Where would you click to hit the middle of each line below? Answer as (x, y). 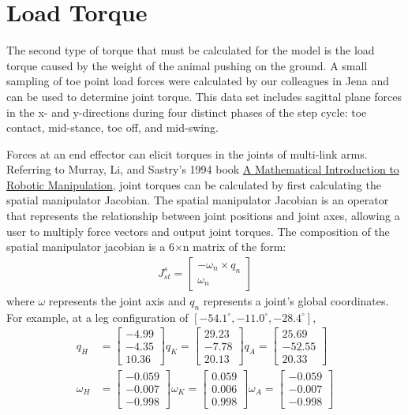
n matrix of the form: (234, 247)
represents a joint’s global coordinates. (296, 300)
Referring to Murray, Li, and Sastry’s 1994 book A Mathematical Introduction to (203, 169)
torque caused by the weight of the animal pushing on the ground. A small (187, 65)
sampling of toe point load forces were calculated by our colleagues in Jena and (198, 81)
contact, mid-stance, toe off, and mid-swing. (112, 127)
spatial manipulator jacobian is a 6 (90, 247)
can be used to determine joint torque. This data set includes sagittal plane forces (204, 96)
